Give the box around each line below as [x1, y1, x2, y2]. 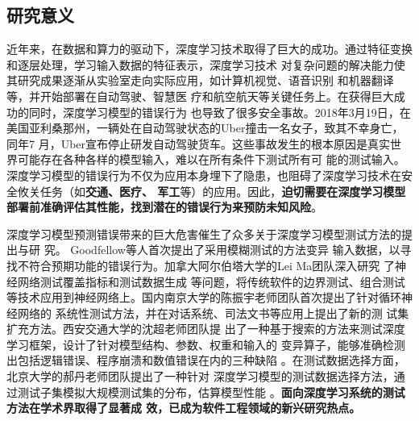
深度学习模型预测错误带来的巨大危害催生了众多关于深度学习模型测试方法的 [6, 225, 401, 242]
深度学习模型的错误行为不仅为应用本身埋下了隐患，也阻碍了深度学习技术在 [6, 166, 401, 183]
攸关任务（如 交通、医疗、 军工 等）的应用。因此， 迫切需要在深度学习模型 [17, 182, 406, 199]
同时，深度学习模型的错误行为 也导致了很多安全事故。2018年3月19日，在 [28, 103, 411, 120]
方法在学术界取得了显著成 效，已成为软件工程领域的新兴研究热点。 [6, 399, 361, 416]
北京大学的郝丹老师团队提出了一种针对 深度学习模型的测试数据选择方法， [6, 368, 394, 385]
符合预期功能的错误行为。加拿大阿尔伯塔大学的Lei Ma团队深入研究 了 [28, 256, 396, 273]
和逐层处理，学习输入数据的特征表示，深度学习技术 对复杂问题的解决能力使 [6, 56, 405, 73]
